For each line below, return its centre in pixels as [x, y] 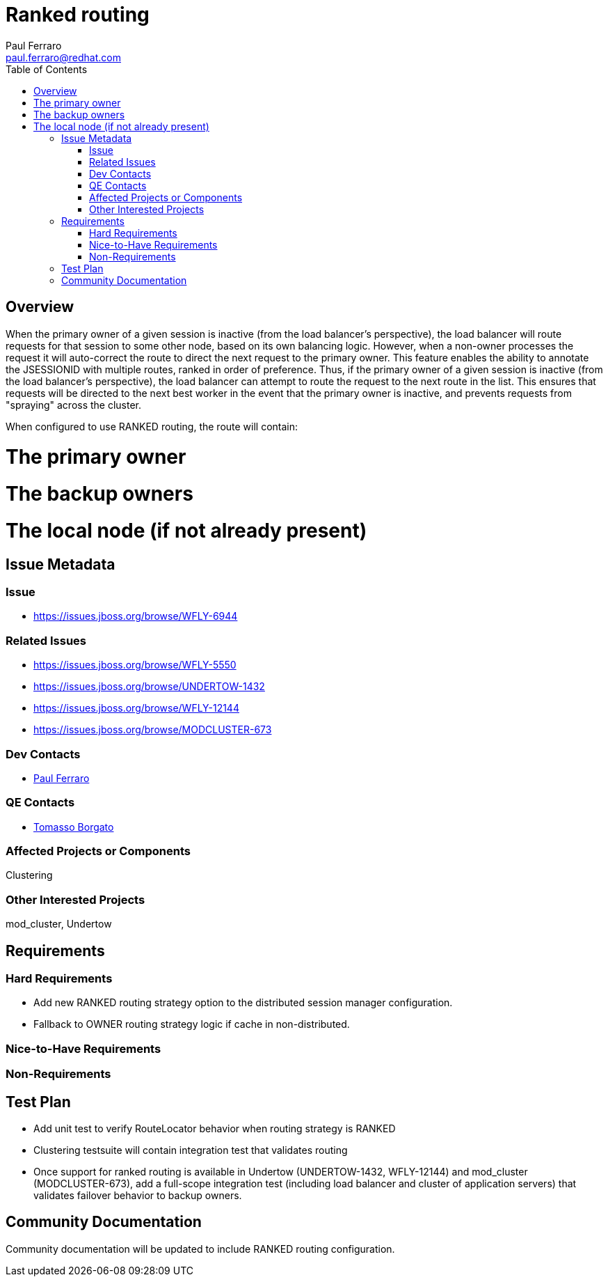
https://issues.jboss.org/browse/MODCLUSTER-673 [153, 730]
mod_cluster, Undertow [59, 924]
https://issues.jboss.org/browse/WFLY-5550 [135, 665]
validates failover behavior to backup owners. [138, 1195]
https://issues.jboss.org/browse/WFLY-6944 [136, 616]
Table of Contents [47, 69]
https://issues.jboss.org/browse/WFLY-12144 [136, 708]
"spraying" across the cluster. [74, 405]
